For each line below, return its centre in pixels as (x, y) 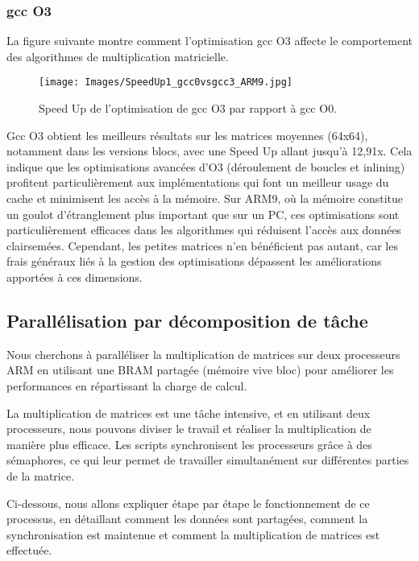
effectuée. (29, 550)
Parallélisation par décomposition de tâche (187, 320)
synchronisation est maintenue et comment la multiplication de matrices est (193, 534)
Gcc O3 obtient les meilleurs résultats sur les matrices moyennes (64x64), (187, 135)
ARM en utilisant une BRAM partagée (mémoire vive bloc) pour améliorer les (200, 370)
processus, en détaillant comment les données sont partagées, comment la (187, 519)
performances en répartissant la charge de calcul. (127, 385)
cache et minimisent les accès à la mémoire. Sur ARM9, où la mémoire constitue (205, 198)
